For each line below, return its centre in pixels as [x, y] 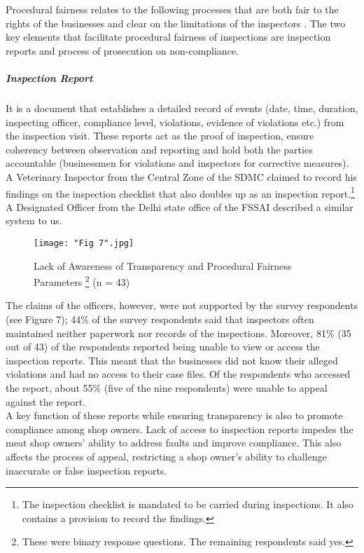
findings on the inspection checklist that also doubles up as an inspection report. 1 [180, 192]
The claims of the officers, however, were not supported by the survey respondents [182, 305]
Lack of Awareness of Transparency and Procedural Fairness [163, 265]
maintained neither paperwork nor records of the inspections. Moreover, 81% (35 [178, 333]
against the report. [46, 401]
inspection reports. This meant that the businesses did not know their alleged [172, 360]
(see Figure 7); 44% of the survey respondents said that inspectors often [160, 319]
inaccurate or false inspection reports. [86, 470]
